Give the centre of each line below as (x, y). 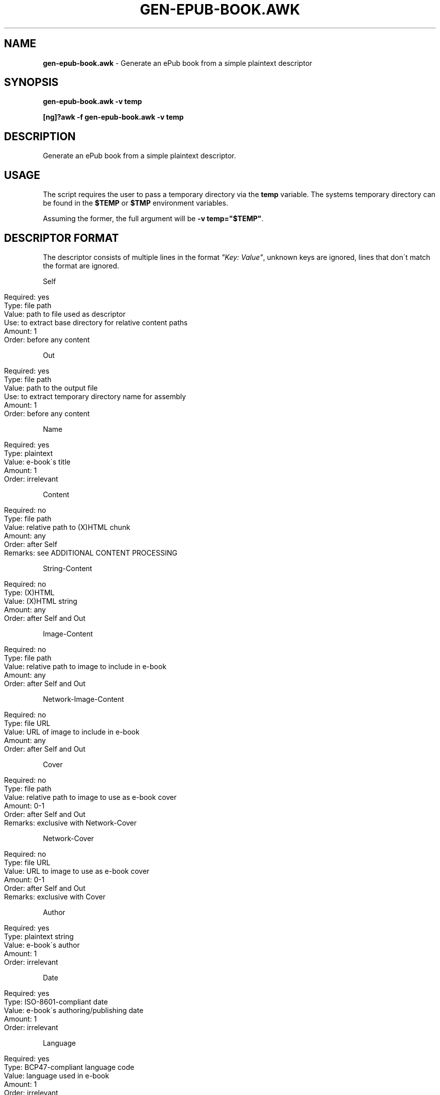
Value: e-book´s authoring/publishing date (74, 1010)
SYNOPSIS (31, 82)
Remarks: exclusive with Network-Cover (71, 823)
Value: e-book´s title (37, 462)
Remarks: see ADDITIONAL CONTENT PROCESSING (91, 553)
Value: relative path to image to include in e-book (85, 666)
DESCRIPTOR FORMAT (62, 238)
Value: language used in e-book (57, 1075)
